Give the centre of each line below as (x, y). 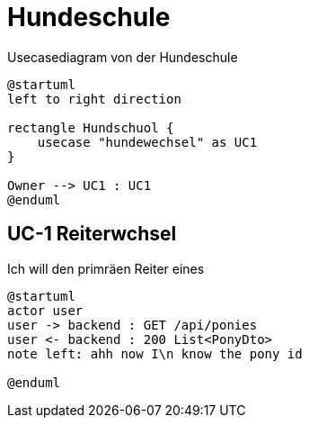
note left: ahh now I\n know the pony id (155, 353)
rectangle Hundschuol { (91, 127)
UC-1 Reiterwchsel (92, 234)
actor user (45, 310)
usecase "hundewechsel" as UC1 (147, 142)
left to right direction (94, 99)
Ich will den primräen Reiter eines (106, 268)
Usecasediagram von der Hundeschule (123, 57)
